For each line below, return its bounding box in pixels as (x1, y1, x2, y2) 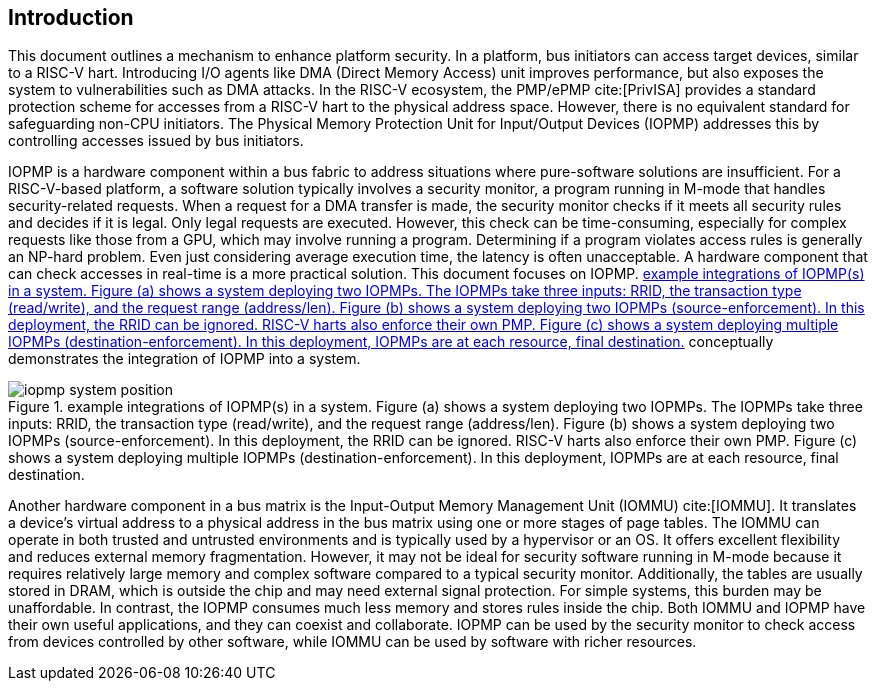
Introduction (8, 5, 134, 30)
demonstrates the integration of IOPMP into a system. (8, 350, 361, 368)
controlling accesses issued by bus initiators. (8, 132, 304, 150)
